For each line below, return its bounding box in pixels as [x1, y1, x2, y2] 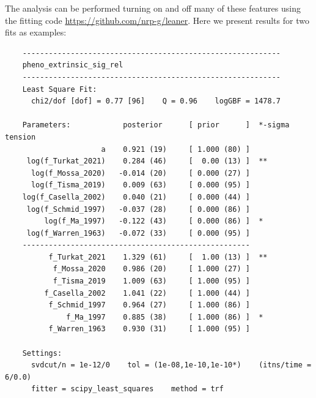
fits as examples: [5, 26, 67, 39]
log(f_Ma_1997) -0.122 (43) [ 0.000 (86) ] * [44, 217, 263, 226]
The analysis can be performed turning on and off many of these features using [5, 2, 301, 14]
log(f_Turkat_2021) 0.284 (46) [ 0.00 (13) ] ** [26, 157, 268, 166]
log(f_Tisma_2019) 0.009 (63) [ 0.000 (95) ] [31, 181, 250, 190]
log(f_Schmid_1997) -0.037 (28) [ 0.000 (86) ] [26, 205, 250, 214]
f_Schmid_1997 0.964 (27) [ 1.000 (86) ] [48, 301, 250, 310]
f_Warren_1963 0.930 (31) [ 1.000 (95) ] [48, 325, 250, 334]
